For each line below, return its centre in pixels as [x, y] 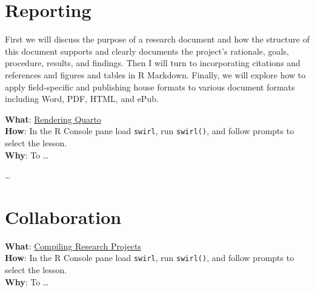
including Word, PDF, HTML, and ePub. [82, 99]
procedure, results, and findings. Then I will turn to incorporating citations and [153, 63]
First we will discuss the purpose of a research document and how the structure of [157, 39]
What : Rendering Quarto [53, 119]
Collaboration [63, 216]
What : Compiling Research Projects [73, 246]
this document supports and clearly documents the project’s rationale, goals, [147, 51]
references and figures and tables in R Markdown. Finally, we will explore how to [155, 74]
